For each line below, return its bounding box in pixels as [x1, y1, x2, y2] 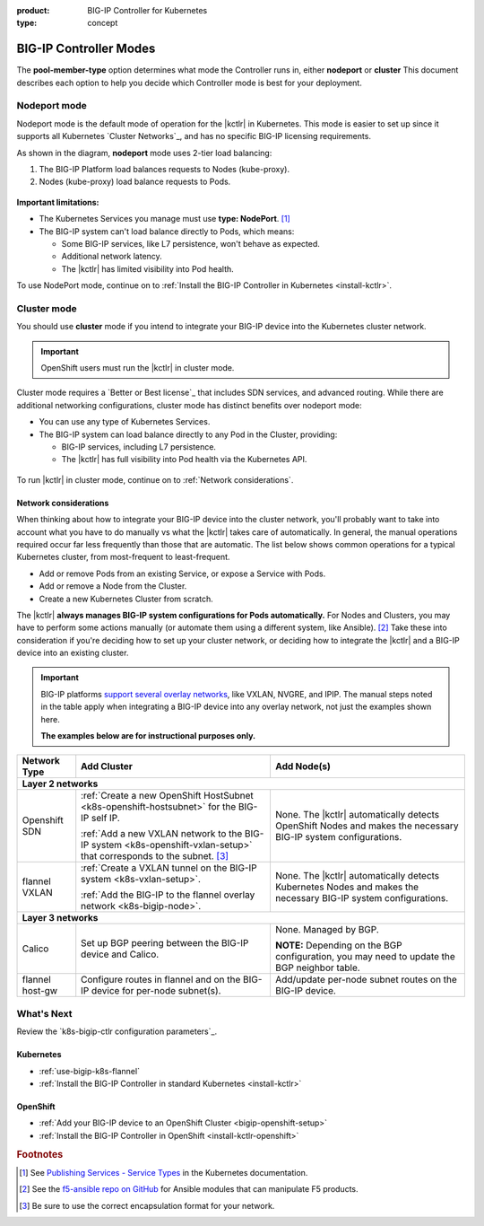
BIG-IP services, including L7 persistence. [61, 442, 217, 452]
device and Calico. [81, 948, 160, 960]
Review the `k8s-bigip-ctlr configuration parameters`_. [16, 1026, 218, 1037]
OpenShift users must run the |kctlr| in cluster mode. [40, 363, 235, 373]
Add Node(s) [274, 760, 331, 773]
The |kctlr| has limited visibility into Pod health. [61, 263, 235, 274]
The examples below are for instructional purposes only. [40, 731, 255, 741]
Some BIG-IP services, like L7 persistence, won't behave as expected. [61, 238, 320, 249]
